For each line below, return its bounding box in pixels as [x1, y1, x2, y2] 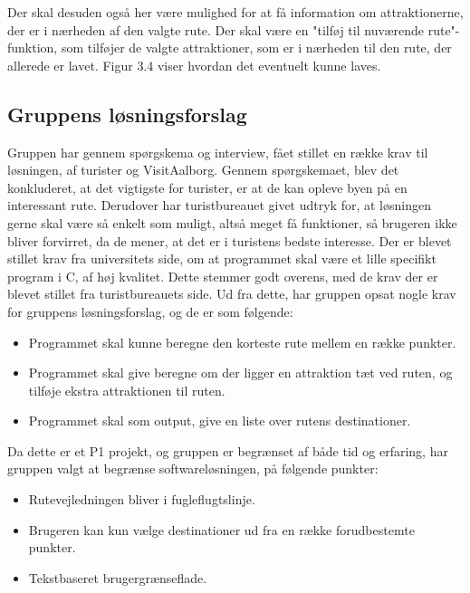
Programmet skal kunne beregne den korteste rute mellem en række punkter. [28, 332, 456, 351]
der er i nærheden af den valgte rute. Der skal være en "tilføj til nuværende [7, 20, 425, 39]
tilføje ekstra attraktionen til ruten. [28, 380, 225, 399]
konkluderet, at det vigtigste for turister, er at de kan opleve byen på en [7, 177, 408, 196]
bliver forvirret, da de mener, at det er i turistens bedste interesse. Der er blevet [7, 231, 452, 250]
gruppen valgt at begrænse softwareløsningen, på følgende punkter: [7, 459, 379, 478]
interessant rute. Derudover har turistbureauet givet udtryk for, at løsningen [7, 196, 431, 215]
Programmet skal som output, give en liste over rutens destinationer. [28, 411, 411, 430]
